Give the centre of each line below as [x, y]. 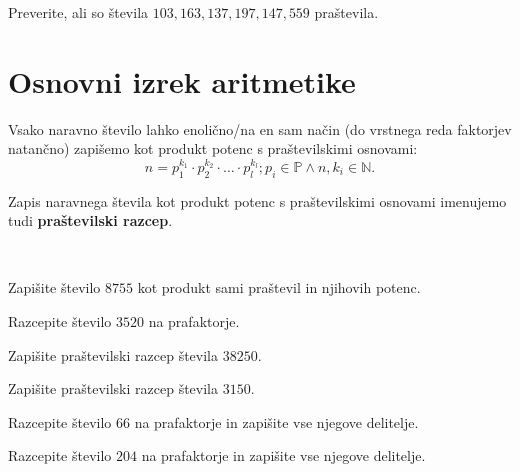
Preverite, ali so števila [78, 12]
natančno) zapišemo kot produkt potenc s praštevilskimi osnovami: [213, 148]
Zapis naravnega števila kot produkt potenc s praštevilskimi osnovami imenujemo [257, 200]
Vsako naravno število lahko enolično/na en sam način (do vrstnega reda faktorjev [260, 128]
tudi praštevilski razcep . [90, 220]
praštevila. [346, 12]
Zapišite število [54, 287]
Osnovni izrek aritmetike [182, 80]
